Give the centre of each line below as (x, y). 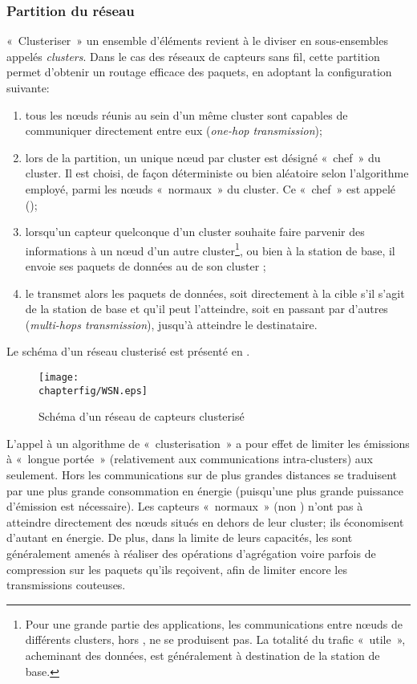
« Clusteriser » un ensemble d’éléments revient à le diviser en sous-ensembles (197, 41)
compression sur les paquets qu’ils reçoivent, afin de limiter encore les (177, 569)
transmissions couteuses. (66, 585)
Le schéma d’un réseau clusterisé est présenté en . (128, 351)
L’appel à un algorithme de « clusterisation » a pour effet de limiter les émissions (208, 443)
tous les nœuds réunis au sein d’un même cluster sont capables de (186, 114)
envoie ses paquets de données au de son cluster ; (146, 266)
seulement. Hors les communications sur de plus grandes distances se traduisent (202, 475)
